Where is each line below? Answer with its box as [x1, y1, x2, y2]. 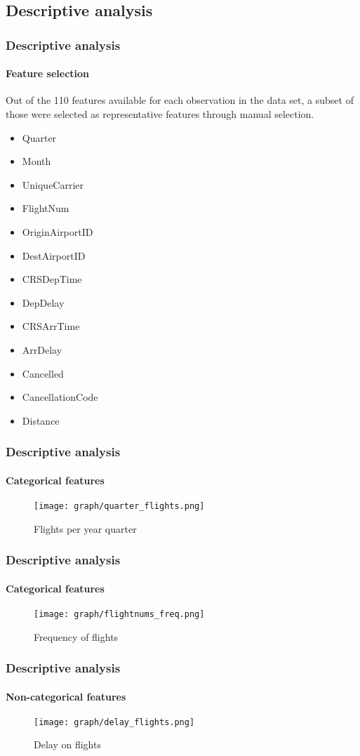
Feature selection [6, 66, 90, 81]
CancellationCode [22, 390, 98, 404]
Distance [22, 413, 60, 427]
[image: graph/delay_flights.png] [34, 717, 195, 727]
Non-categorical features [6, 689, 126, 703]
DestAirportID [22, 248, 86, 263]
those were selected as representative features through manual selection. [6, 107, 314, 121]
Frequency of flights [34, 629, 119, 644]
